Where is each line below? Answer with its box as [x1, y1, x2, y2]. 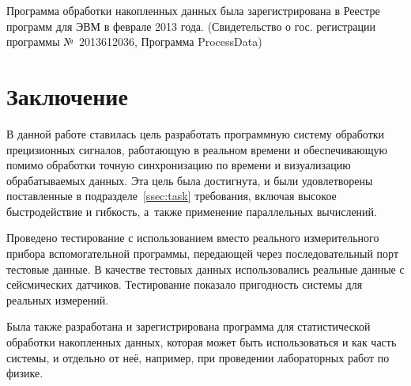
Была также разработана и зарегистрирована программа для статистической [6, 318, 371, 335]
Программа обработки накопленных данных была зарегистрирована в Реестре [6, 2, 380, 18]
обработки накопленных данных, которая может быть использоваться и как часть [6, 334, 397, 350]
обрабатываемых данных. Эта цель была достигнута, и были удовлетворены [6, 172, 373, 188]
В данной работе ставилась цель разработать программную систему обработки [6, 125, 385, 142]
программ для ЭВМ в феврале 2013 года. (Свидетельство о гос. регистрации [6, 17, 375, 34]
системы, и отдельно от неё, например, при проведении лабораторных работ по [6, 349, 390, 365]
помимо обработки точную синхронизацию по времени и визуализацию [6, 157, 351, 173]
